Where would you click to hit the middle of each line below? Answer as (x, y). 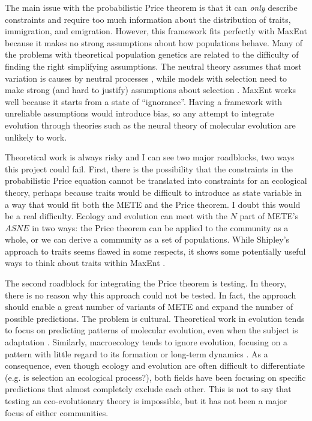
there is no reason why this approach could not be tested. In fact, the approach (151, 295)
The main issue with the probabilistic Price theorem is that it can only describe (151, 7)
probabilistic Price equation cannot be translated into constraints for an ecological (156, 180)
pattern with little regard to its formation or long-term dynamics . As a (136, 353)
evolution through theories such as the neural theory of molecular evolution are (150, 125)
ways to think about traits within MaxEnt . (85, 263)
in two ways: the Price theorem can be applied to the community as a (160, 227)
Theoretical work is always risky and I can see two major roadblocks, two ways (150, 157)
